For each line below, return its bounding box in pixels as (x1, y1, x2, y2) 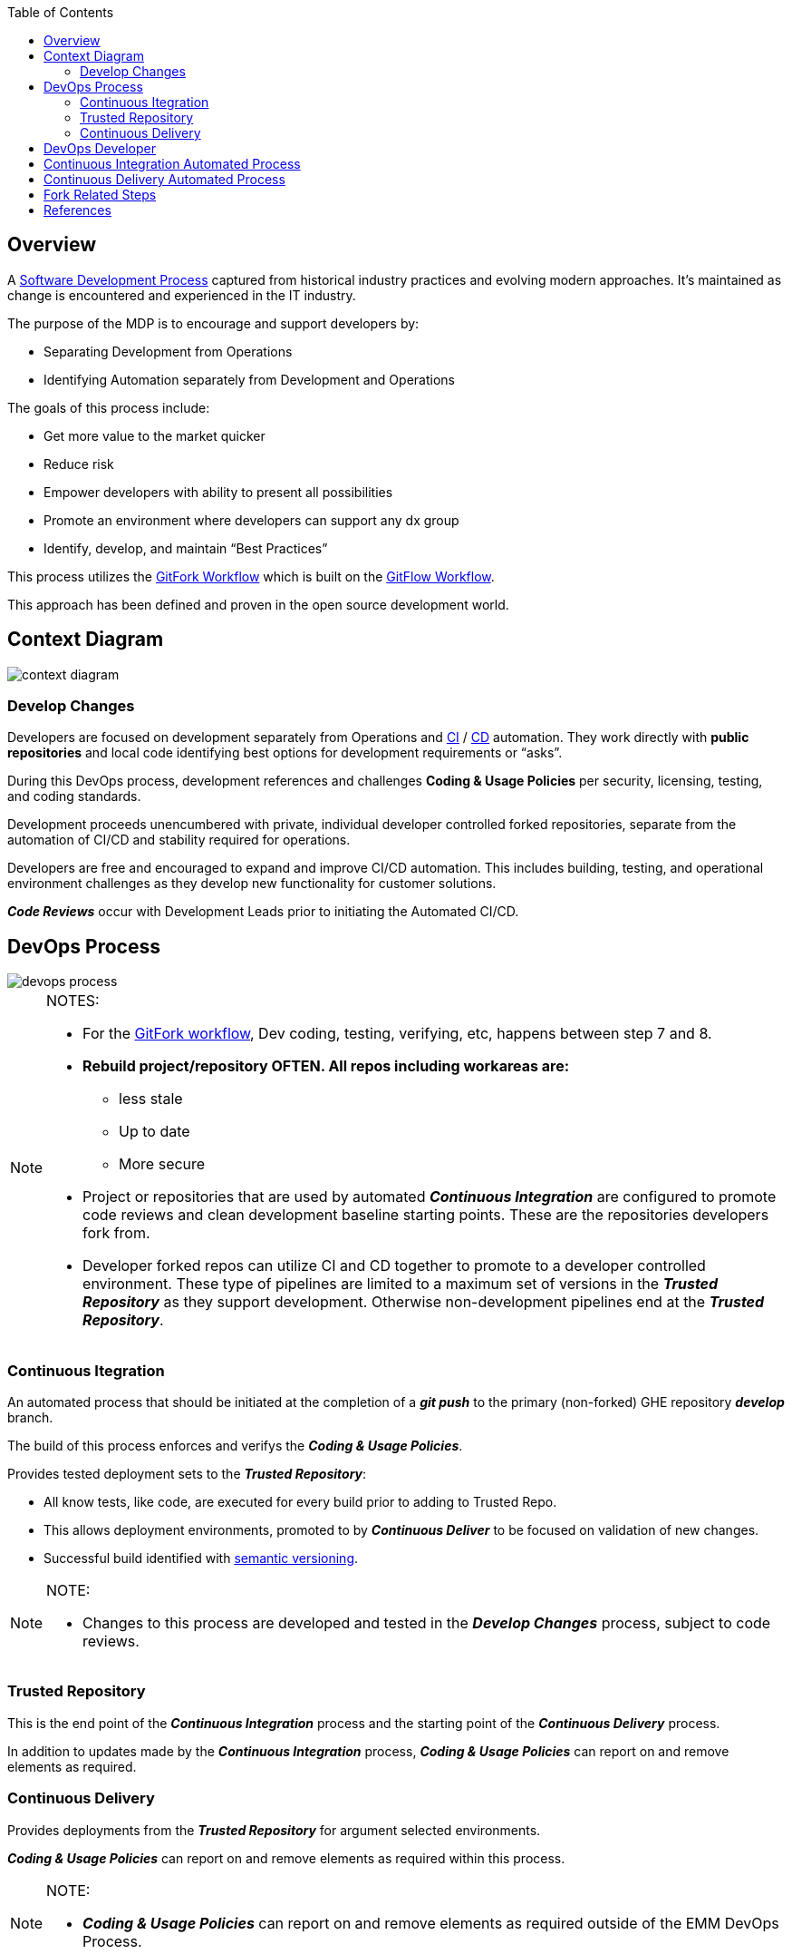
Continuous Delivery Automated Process (43, 171, 285, 187)
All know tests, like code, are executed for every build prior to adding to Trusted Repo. (43, 1494, 557, 1510)
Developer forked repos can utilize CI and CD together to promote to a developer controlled (82, 1256, 706, 1275)
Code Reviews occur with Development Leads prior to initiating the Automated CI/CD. (7, 904, 519, 920)
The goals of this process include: (7, 399, 210, 415)
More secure (119, 1155, 206, 1174)
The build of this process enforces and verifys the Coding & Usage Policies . (7, 1438, 463, 1454)
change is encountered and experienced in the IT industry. (7, 287, 356, 303)
